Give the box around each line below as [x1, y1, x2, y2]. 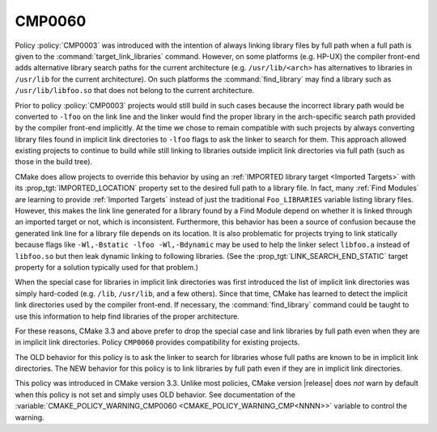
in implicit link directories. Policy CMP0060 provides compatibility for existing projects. [15, 337, 300, 347]
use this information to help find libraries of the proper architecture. [15, 311, 240, 321]
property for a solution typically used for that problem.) [15, 262, 198, 272]
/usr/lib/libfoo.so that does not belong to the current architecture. [15, 86, 255, 95]
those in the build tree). [15, 157, 93, 167]
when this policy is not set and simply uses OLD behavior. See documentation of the [15, 389, 295, 400]
